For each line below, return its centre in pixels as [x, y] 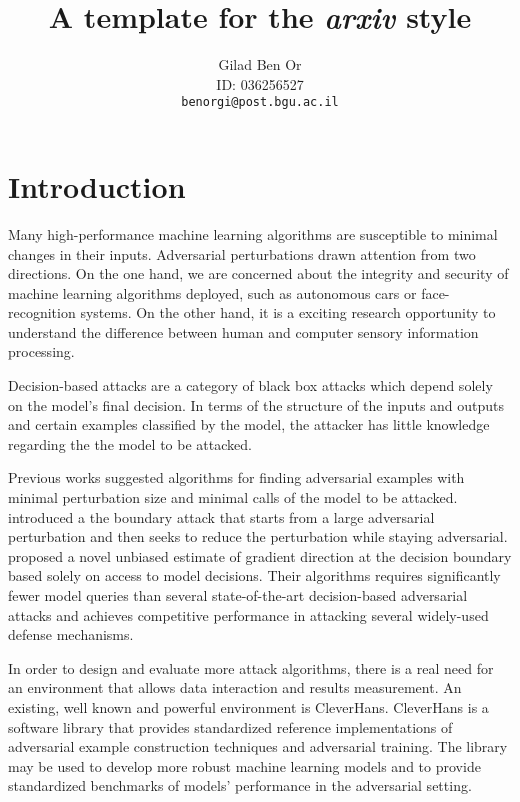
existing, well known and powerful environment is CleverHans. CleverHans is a [248, 706]
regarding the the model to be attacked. [130, 443]
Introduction [97, 185]
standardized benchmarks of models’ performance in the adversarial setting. [240, 785]
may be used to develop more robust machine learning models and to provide [244, 765]
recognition [42, 312]
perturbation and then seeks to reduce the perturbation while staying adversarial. [258, 536]
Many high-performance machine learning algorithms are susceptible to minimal [253, 233]
